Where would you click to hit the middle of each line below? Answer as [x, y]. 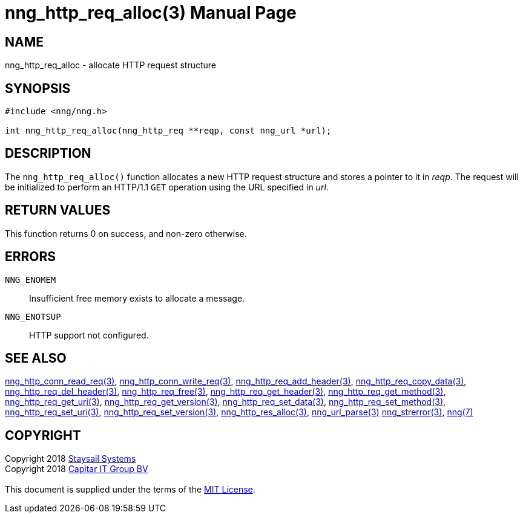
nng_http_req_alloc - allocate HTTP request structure [110, 65]
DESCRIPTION [48, 154]
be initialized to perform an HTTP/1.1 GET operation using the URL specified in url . [167, 187]
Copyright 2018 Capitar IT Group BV [77, 469]
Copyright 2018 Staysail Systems [71, 459]
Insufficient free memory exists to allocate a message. [137, 298]
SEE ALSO [36, 358]
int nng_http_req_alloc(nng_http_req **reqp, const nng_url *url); [168, 131]
